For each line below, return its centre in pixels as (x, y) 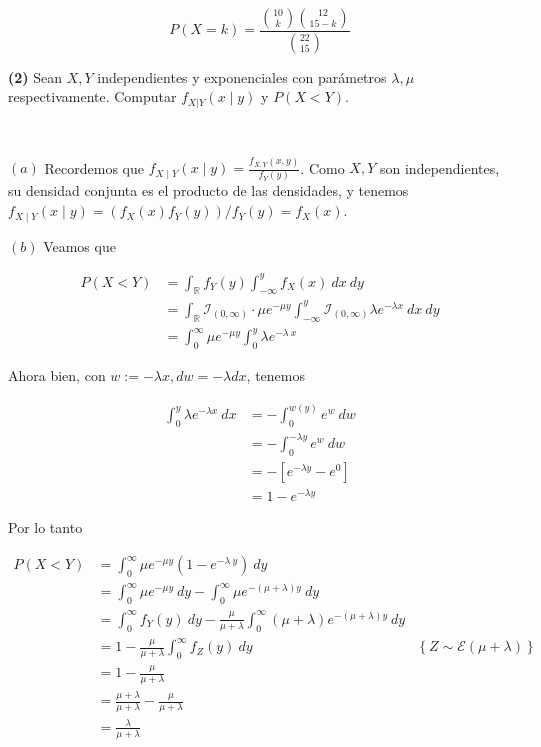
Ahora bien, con (57, 375)
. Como (322, 167)
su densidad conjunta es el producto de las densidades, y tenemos (208, 190)
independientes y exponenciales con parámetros (242, 76)
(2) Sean (35, 76)
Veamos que (79, 245)
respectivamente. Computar (92, 96)
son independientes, (439, 167)
